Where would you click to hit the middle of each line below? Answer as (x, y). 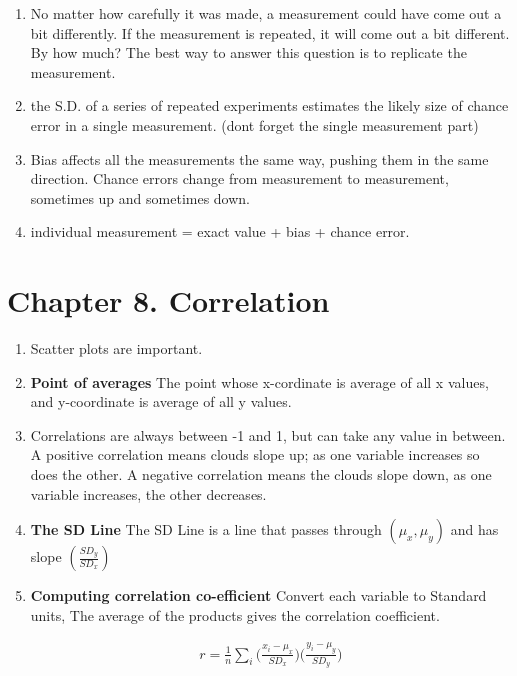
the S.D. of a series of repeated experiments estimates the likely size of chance (269, 105)
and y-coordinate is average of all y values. (161, 401)
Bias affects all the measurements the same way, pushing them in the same (259, 158)
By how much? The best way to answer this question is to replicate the (248, 52)
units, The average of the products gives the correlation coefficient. (235, 614)
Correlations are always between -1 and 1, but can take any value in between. (268, 434)
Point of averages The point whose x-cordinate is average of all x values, (259, 381)
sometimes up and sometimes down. (140, 197)
